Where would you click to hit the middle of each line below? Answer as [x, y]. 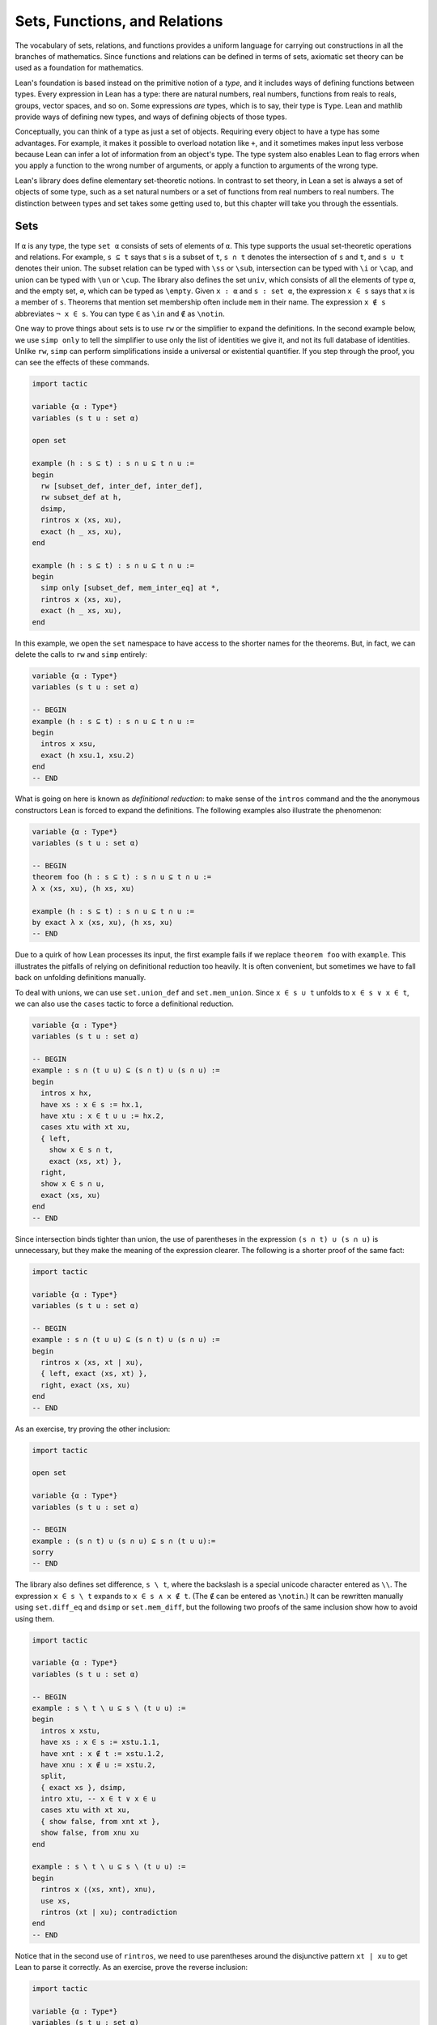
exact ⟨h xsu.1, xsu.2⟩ [88, 755]
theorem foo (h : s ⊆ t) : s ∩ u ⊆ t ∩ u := [122, 877]
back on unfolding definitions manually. [81, 978]
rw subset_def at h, [81, 497]
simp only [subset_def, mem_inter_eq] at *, [130, 588]
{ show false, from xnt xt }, [101, 1821]
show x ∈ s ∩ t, [81, 1150]
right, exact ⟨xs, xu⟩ [86, 1385]
